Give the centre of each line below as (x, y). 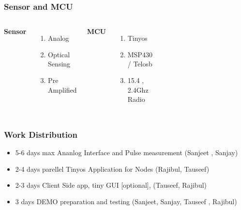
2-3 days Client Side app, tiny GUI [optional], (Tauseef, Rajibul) (111, 185)
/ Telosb (140, 64)
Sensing (59, 64)
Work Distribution (41, 134)
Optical (59, 54)
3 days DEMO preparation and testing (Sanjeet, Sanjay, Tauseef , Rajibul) (126, 201)
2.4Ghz (138, 89)
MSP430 (140, 54)
